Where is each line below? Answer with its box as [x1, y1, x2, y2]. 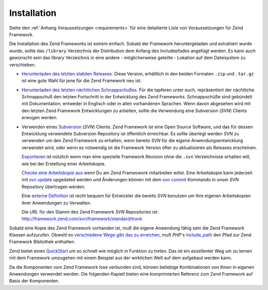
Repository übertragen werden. [21, 184, 86, 190]
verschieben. [9, 62, 36, 68]
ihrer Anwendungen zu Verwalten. [21, 200, 91, 206]
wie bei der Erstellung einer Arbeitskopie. [21, 160, 106, 166]
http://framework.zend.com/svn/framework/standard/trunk [21, 216, 142, 222]
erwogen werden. [21, 115, 58, 121]
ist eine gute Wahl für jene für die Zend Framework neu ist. [21, 77, 142, 84]
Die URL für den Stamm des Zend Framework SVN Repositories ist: [21, 209, 159, 215]
